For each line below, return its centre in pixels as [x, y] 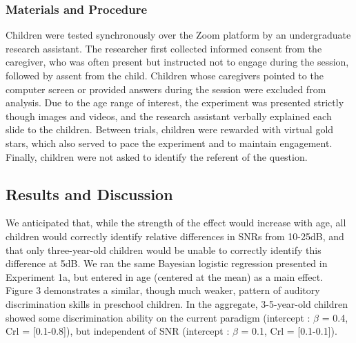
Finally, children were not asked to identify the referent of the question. [157, 156]
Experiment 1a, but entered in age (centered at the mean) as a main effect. [164, 276]
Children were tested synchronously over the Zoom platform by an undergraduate [178, 35]
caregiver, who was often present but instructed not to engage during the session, [177, 62]
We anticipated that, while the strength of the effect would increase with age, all [176, 223]
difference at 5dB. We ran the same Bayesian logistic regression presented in [167, 263]
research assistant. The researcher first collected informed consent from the [164, 48]
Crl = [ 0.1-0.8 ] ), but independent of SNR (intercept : [118, 331]
